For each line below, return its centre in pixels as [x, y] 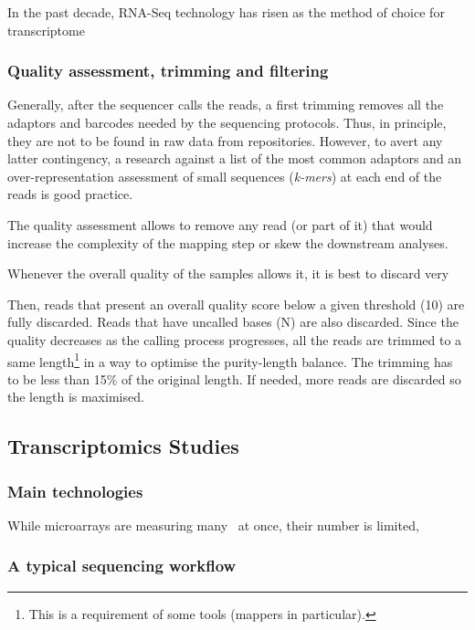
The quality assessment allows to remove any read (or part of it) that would [220, 224]
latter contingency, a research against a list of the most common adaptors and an [235, 158]
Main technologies [75, 491]
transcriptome [46, 30]
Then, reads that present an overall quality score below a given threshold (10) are [236, 304]
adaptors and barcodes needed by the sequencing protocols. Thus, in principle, [227, 122]
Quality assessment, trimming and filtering [168, 71]
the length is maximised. [76, 397]
